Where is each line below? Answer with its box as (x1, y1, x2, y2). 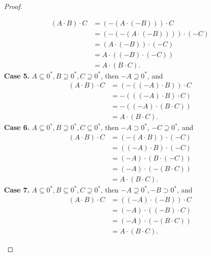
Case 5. (4, 70, 30, 80)
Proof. (4, 1, 22, 11)
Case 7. (4, 184, 30, 195)
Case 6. (4, 122, 30, 132)
